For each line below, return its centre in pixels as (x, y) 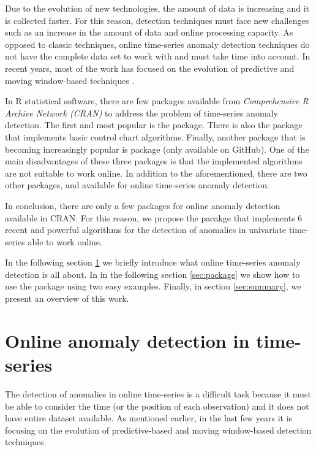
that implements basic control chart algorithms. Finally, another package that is (155, 136)
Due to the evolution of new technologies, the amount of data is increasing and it (157, 8)
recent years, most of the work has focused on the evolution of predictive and (150, 68)
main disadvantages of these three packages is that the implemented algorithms (154, 161)
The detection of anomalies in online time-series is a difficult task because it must (158, 393)
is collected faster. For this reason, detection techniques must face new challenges (157, 20)
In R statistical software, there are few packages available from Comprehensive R (157, 101)
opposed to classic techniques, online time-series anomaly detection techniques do (157, 44)
